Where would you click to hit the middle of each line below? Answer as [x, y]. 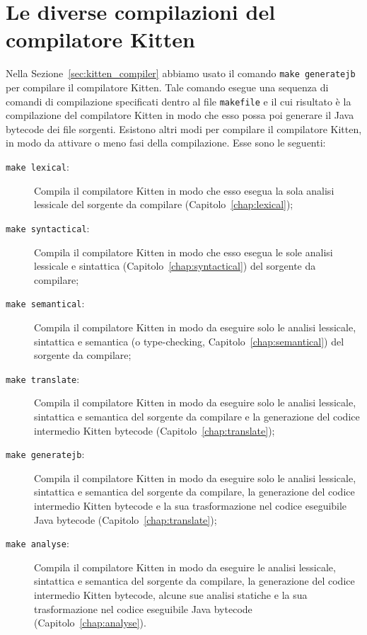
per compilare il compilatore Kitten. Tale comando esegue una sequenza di [167, 87]
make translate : [43, 378]
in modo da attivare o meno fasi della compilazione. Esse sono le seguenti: [166, 143]
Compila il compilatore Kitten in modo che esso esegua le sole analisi [183, 252]
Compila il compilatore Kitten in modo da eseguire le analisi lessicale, [185, 567]
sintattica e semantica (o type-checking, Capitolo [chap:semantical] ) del [189, 341]
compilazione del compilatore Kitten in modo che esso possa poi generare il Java [180, 115]
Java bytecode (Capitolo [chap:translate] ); [126, 519]
